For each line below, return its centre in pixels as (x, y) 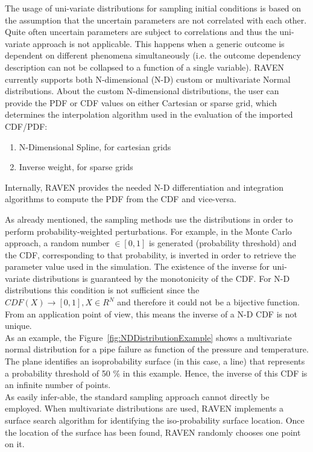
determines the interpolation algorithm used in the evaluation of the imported (149, 114)
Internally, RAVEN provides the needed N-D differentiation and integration (144, 187)
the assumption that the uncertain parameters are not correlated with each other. (156, 20)
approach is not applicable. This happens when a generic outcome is (159, 43)
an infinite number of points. (58, 385)
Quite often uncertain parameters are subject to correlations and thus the (141, 32)
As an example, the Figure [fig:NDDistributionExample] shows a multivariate (148, 337)
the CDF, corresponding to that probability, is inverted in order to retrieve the (150, 254)
